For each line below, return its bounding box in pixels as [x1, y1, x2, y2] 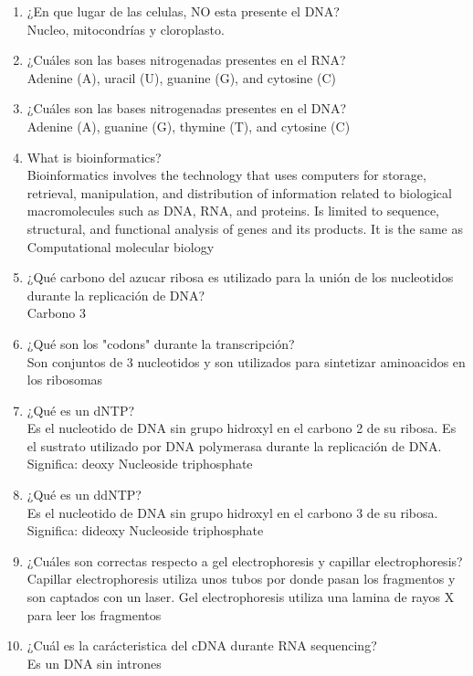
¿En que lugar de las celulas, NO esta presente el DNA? [26, 2, 340, 20]
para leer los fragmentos [26, 605, 162, 624]
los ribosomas [26, 370, 103, 389]
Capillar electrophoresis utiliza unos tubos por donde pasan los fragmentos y [26, 569, 456, 588]
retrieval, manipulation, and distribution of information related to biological [26, 183, 452, 202]
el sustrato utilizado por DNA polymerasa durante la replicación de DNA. [26, 436, 442, 455]
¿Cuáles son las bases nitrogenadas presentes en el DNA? [26, 99, 347, 118]
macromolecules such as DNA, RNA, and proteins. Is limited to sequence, [26, 201, 440, 220]
